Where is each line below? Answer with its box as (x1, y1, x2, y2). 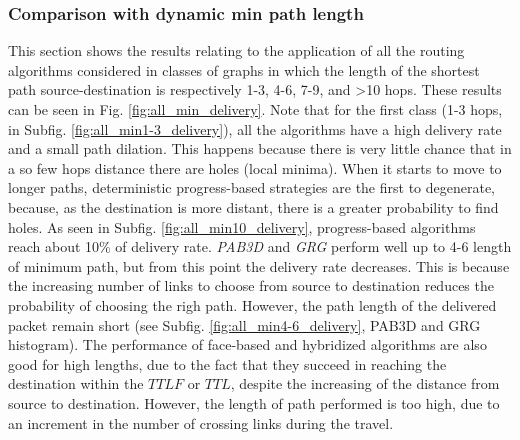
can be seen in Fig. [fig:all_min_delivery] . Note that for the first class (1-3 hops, (8, 99, 503, 119)
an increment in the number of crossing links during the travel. (8, 412, 394, 433)
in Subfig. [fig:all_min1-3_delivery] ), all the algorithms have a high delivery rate (8, 118, 502, 139)
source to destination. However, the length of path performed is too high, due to (8, 392, 500, 413)
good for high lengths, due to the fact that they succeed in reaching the (8, 353, 447, 374)
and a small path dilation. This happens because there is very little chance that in (8, 138, 512, 159)
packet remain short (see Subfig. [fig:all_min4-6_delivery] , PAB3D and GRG (8, 314, 481, 335)
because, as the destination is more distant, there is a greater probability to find (8, 196, 499, 217)
